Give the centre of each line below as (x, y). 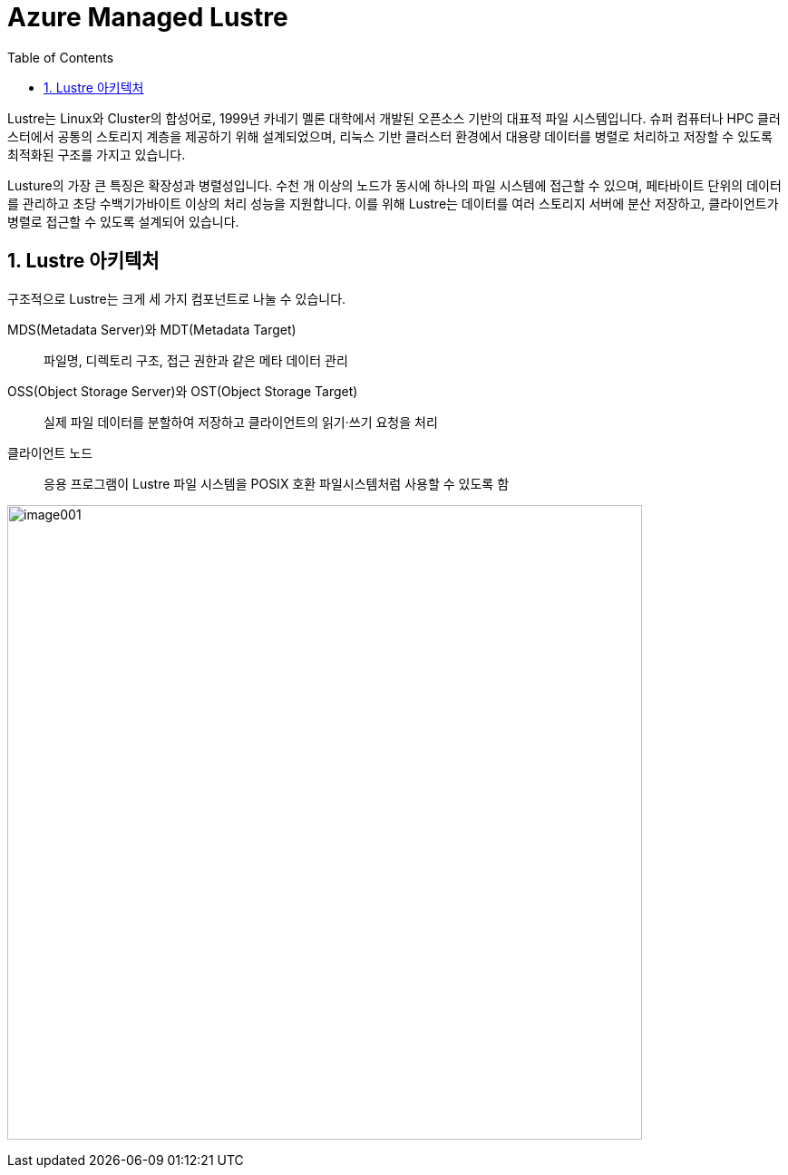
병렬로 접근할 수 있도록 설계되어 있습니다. (123, 221)
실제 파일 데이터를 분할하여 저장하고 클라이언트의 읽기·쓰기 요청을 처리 (241, 422)
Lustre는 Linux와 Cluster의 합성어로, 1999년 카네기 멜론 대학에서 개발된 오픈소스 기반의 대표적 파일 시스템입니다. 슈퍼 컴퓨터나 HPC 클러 (394, 118)
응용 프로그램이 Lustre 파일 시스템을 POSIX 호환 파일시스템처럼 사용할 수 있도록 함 (277, 483)
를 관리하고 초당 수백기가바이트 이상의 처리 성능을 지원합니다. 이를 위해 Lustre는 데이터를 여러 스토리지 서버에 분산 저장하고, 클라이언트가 (393, 203)
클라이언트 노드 (50, 452)
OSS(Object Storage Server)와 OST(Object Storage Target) (183, 391)
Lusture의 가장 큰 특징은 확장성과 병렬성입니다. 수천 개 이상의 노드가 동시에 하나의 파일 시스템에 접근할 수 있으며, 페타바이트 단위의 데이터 (394, 185)
